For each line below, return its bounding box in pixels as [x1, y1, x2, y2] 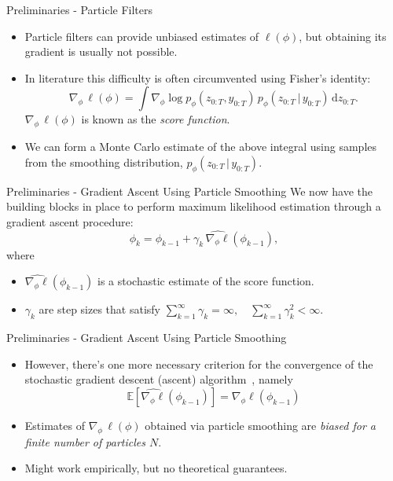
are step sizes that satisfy [39, 301, 161, 318]
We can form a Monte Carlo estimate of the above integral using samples [24, 138, 377, 155]
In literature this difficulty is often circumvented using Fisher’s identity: [24, 69, 371, 86]
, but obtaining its [299, 28, 387, 44]
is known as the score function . [81, 111, 230, 127]
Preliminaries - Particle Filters [6, 2, 153, 17]
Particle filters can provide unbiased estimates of [24, 28, 259, 44]
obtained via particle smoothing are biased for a [145, 417, 376, 433]
